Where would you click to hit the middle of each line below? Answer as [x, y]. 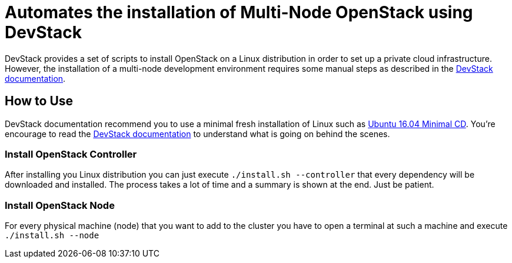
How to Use [39, 101]
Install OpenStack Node [60, 205]
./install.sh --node [52, 236]
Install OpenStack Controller [71, 154]
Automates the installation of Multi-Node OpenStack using [239, 12]
